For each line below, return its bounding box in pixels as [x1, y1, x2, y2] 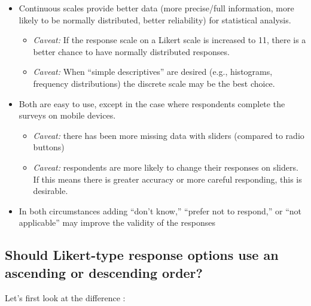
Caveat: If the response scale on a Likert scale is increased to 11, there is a [33, 34, 306, 46]
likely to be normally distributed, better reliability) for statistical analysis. [19, 13, 291, 26]
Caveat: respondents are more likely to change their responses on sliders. [33, 160, 298, 173]
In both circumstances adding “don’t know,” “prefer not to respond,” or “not [19, 204, 301, 217]
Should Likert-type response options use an [5, 246, 279, 264]
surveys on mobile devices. [19, 109, 116, 122]
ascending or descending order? [5, 263, 203, 281]
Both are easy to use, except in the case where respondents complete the [19, 97, 285, 110]
